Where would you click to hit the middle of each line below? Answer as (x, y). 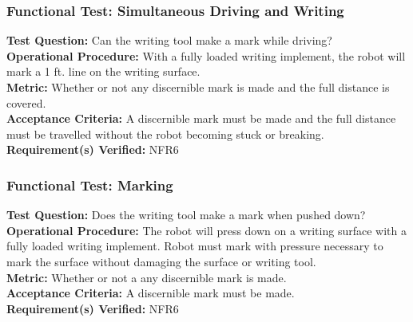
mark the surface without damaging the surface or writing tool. (161, 261)
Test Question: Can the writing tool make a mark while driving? (169, 40)
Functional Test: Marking (90, 185)
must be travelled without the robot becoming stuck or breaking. (165, 134)
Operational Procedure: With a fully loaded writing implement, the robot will (206, 55)
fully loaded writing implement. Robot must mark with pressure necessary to (195, 246)
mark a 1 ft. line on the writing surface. (103, 71)
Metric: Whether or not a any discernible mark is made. (147, 277)
